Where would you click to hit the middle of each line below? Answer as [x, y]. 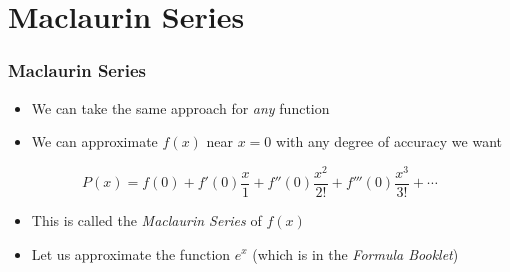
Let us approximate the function [131, 253]
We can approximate [94, 141]
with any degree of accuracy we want [389, 141]
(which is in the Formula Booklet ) [355, 253]
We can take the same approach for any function [180, 107]
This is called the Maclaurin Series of [146, 219]
